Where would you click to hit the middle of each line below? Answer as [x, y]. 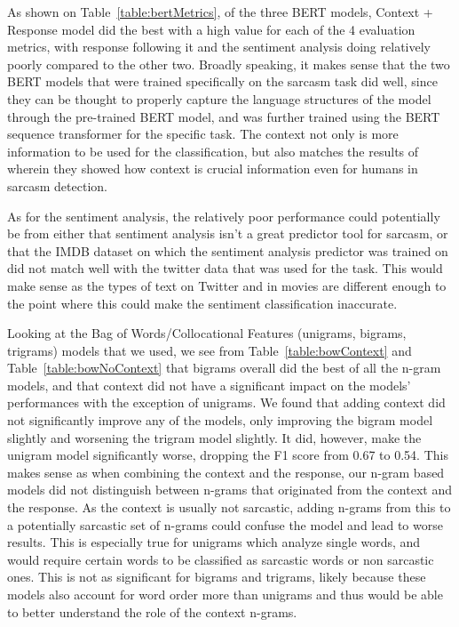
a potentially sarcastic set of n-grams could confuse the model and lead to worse [225, 524]
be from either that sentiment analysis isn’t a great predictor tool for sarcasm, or [228, 233]
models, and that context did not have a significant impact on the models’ [209, 385]
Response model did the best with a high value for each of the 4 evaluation [211, 29]
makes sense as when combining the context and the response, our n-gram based [226, 472]
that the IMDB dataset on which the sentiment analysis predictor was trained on [228, 250]
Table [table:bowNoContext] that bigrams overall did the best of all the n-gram [224, 368]
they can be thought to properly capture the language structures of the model [219, 98]
